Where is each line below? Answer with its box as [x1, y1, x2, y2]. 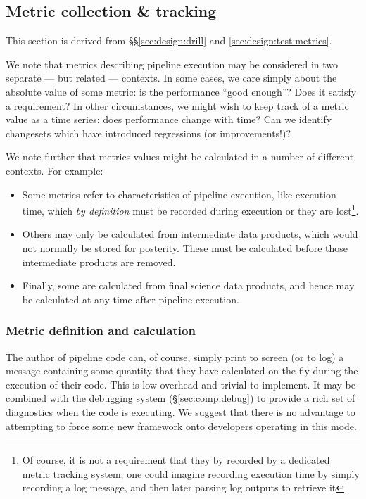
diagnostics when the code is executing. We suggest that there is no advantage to [6, 404, 355, 419]
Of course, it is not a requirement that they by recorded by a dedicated [22, 453, 330, 467]
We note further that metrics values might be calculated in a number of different [6, 149, 354, 164]
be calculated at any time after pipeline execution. [22, 291, 239, 306]
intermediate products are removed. [22, 254, 176, 269]
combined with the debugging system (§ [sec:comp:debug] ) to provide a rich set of [6, 391, 355, 405]
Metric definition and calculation [6, 322, 196, 339]
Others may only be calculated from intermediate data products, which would [22, 227, 358, 241]
